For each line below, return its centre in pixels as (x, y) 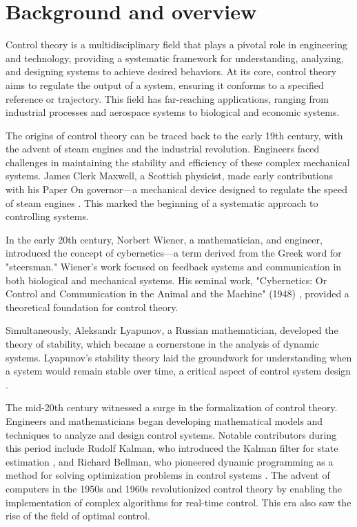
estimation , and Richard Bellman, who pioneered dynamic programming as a (170, 461)
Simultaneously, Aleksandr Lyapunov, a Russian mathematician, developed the (172, 330)
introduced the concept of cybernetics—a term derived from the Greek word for (174, 253)
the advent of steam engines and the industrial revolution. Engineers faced (163, 149)
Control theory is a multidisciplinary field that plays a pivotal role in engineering (176, 44)
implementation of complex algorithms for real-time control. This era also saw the (178, 502)
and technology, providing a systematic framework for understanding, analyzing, (175, 58)
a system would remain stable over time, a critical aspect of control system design (178, 371)
